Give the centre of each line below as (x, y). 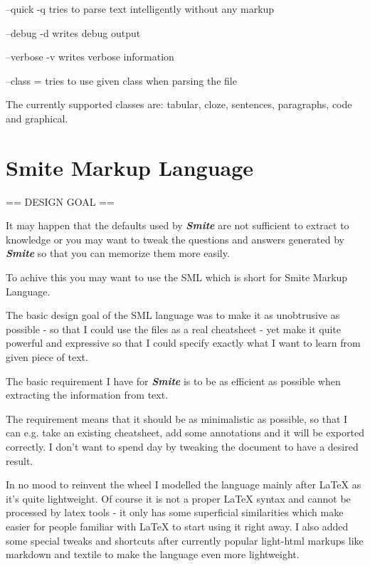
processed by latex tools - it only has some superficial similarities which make (175, 512)
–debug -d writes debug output (73, 32)
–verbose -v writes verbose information (90, 57)
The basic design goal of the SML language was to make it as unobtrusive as (173, 315)
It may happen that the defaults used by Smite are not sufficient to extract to (178, 225)
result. (20, 460)
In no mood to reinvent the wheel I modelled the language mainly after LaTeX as (184, 484)
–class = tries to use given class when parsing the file (121, 80)
